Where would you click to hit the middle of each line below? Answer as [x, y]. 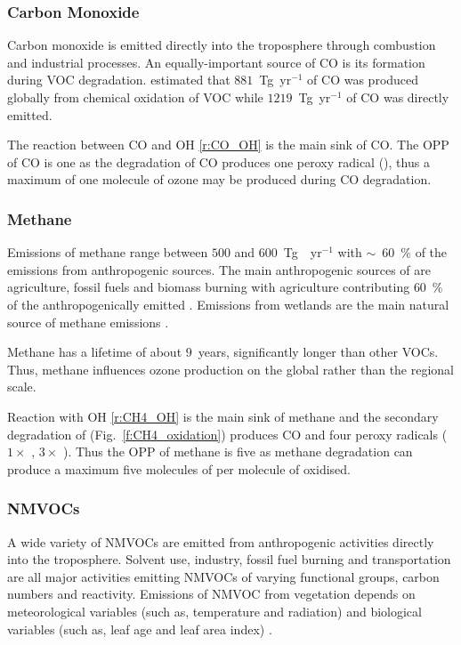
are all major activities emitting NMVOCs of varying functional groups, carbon [223, 576]
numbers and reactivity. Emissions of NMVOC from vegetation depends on [211, 594]
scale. [22, 387]
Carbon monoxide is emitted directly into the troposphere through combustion [222, 45]
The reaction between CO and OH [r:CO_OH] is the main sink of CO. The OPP [228, 145]
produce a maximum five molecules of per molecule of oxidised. [179, 468]
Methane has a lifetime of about [95, 352]
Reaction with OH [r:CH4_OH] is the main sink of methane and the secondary [223, 416]
